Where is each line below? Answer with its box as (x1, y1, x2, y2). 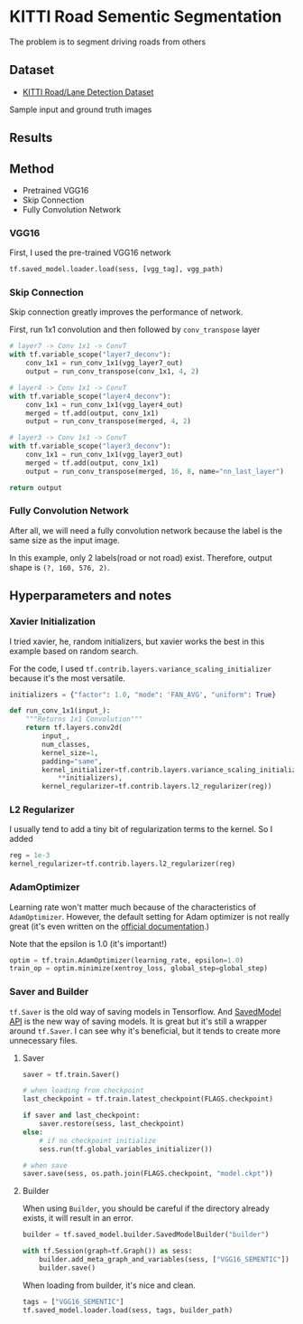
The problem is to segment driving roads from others (9, 36, 207, 47)
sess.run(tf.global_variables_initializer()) (39, 1144, 214, 1154)
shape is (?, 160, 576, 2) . (9, 562, 110, 572)
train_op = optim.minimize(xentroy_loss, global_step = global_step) (9, 964, 269, 973)
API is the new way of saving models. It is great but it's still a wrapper (9, 1016, 268, 1026)
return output (9, 483, 63, 492)
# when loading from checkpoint (22, 1086, 144, 1095)
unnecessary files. (9, 1035, 78, 1045)
